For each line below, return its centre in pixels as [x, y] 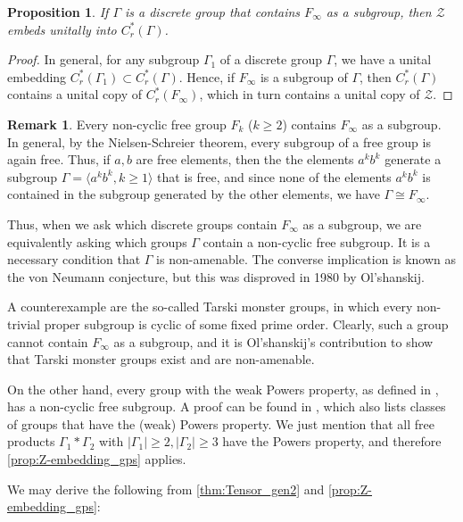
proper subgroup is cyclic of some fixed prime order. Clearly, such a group [246, 323]
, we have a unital [383, 59]
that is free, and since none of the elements [274, 176]
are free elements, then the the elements [245, 159]
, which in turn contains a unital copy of [310, 94]
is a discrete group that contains [213, 12]
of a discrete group [271, 59]
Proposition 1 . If [58, 12]
